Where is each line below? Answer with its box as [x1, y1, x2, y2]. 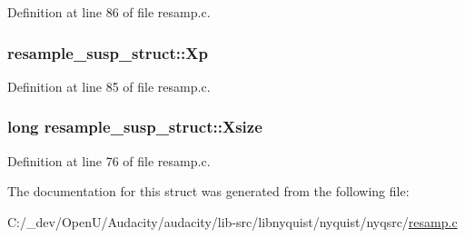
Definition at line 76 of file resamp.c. [7, 151, 211, 170]
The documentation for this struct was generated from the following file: [7, 182, 410, 201]
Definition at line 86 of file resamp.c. [7, 3, 211, 21]
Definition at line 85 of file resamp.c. [7, 76, 211, 95]
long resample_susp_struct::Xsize [7, 115, 262, 138]
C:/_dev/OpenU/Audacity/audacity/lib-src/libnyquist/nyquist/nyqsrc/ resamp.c [7, 212, 458, 231]
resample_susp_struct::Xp [7, 41, 208, 64]
